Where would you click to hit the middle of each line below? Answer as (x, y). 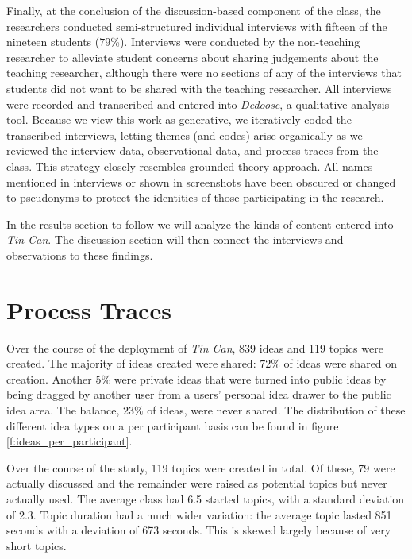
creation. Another (49, 378)
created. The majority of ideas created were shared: (131, 363)
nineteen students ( (53, 42)
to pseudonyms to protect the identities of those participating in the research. (195, 197)
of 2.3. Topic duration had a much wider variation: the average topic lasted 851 (199, 514)
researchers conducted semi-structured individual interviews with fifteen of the (197, 26)
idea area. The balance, (63, 410)
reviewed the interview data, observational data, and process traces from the (193, 150)
